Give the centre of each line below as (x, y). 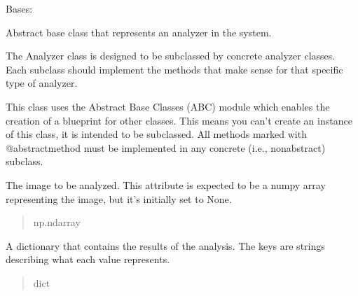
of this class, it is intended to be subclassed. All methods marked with (156, 134)
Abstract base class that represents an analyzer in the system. (139, 32)
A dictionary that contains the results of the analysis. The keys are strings (165, 245)
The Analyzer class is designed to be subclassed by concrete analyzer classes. (171, 56)
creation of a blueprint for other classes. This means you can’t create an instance (179, 120)
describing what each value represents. (88, 259)
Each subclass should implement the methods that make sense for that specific (174, 69)
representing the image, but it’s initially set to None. (119, 198)
